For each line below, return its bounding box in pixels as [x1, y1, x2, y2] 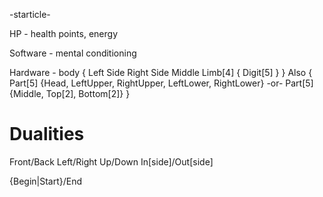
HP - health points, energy [9, 28, 119, 39]
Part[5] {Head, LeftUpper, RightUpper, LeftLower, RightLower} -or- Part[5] [9, 77, 314, 89]
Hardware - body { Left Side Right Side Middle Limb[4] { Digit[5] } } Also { [9, 67, 313, 78]
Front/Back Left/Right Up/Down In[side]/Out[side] [9, 155, 214, 168]
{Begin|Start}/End [9, 175, 83, 187]
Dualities [9, 123, 85, 146]
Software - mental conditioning [9, 47, 137, 59]
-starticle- [9, 9, 51, 20]
